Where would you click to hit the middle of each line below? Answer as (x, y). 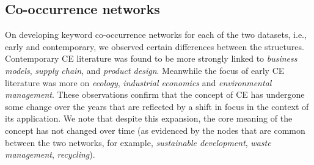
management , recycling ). (50, 154)
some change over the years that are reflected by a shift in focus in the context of (157, 106)
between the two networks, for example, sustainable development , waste (138, 142)
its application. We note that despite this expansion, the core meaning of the (149, 118)
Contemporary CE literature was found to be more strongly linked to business (151, 58)
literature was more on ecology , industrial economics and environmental (138, 82)
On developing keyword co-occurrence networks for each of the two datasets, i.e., (156, 35)
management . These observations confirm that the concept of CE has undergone (155, 94)
